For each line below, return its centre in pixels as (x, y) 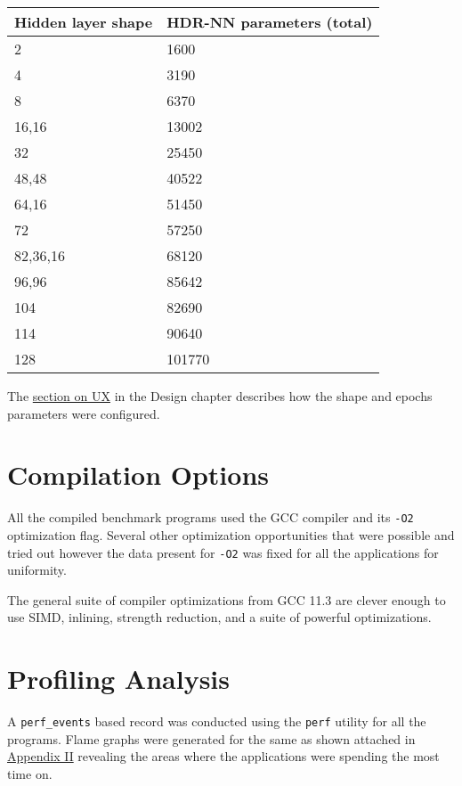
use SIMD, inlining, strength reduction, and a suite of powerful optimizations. (219, 617)
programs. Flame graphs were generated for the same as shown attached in (211, 738)
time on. (30, 773)
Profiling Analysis (119, 679)
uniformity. (37, 570)
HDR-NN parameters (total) (270, 22)
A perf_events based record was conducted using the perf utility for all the (217, 721)
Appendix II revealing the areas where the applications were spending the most (223, 756)
